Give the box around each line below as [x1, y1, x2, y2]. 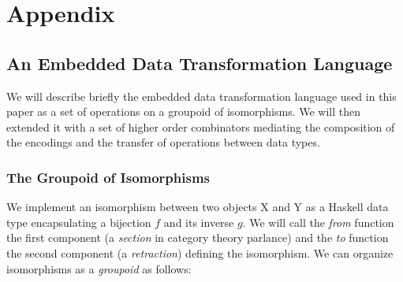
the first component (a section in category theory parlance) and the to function [6, 229, 389, 246]
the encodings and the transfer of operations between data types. [6, 134, 320, 150]
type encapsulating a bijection [6, 213, 151, 230]
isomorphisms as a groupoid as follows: [6, 260, 192, 276]
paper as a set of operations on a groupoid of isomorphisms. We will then [6, 103, 361, 120]
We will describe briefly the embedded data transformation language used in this [6, 87, 397, 104]
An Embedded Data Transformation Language [6, 50, 393, 75]
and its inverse [163, 213, 234, 230]
